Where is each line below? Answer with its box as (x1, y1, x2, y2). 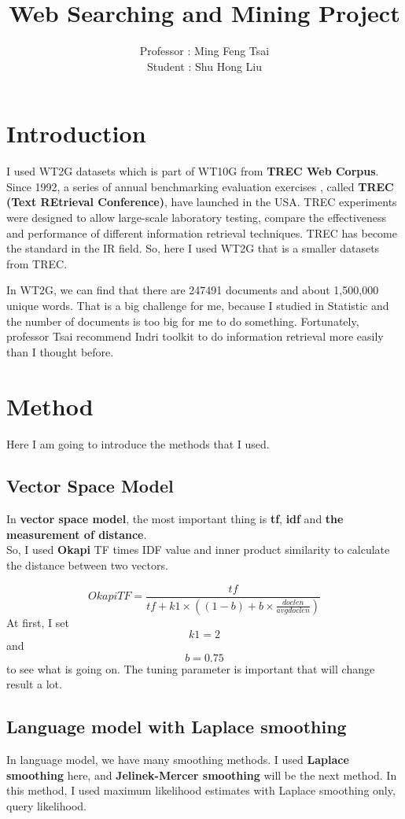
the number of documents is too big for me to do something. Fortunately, (6, 312, 359, 329)
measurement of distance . (6, 526, 147, 542)
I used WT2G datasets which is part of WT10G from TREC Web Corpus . (6, 163, 379, 179)
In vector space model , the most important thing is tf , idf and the (6, 511, 344, 527)
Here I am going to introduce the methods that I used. (6, 435, 270, 452)
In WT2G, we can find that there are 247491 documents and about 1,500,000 (6, 282, 379, 298)
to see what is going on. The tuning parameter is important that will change (6, 660, 375, 677)
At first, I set (6, 614, 69, 630)
